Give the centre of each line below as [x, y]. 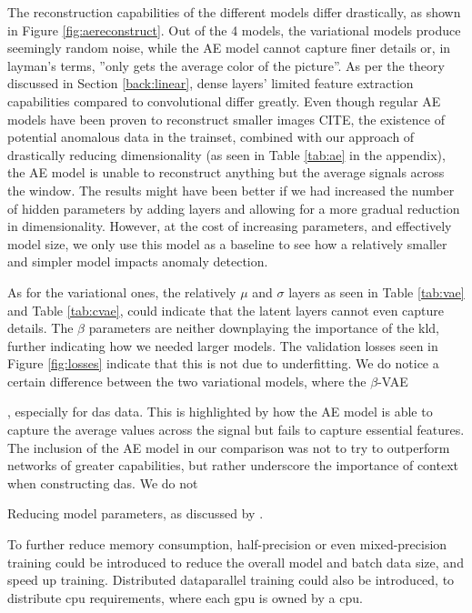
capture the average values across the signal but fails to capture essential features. [236, 430]
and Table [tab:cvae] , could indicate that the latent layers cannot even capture [226, 310]
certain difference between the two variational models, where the [187, 381]
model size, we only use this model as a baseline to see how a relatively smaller [227, 243]
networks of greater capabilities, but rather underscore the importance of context [233, 465]
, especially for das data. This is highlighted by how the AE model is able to [220, 412]
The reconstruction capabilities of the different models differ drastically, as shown [234, 12]
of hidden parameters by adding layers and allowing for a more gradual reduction [234, 208]
